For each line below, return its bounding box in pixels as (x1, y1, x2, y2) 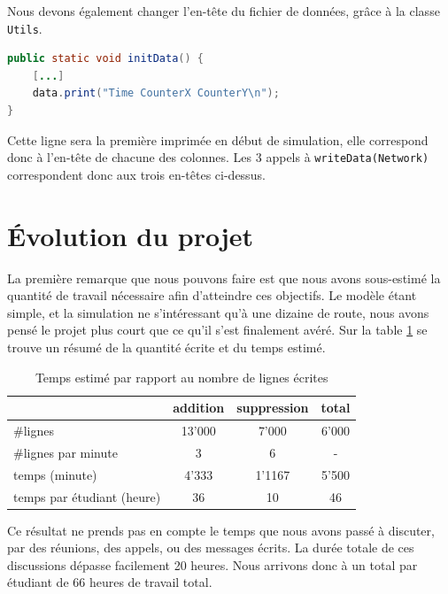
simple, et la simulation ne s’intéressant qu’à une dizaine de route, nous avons (7, 303, 429, 321)
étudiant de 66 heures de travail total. (7, 573, 212, 591)
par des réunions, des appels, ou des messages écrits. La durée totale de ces (7, 538, 414, 557)
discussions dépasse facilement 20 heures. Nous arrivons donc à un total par (7, 555, 418, 574)
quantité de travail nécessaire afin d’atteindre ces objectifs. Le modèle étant (7, 286, 417, 305)
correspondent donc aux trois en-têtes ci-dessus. (7, 165, 266, 183)
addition (173, 398, 225, 417)
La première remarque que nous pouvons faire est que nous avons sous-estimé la (7, 268, 441, 287)
